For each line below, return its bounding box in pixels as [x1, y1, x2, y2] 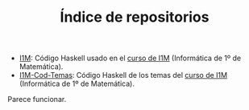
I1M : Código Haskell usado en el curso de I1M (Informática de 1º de [19, 53, 242, 63]
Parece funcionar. [7, 95, 67, 104]
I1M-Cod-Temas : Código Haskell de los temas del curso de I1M [19, 71, 227, 80]
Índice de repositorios [60, 8, 210, 26]
